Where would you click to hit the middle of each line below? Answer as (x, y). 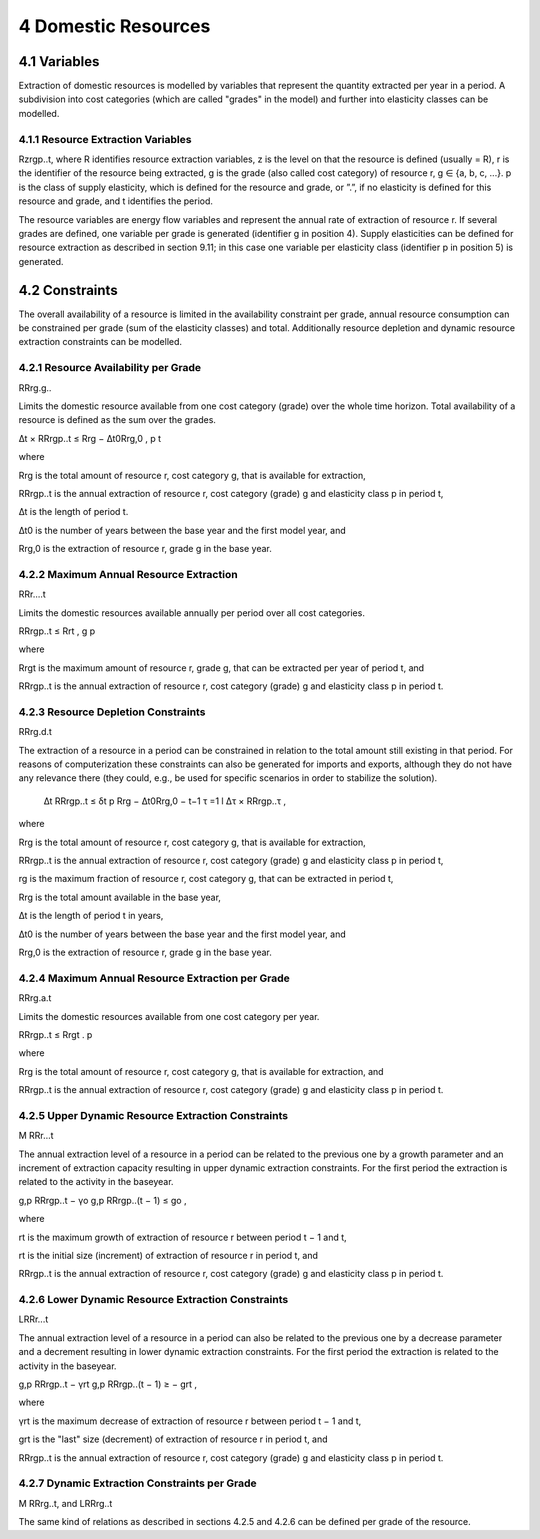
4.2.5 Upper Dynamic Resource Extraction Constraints (153, 1115)
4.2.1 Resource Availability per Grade (110, 368)
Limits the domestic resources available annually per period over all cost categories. (191, 612)
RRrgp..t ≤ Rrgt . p (55, 1034)
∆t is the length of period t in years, (91, 916)
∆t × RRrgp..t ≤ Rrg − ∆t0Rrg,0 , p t (90, 438)
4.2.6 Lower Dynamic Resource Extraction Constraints (153, 1300)
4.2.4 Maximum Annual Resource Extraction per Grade (154, 978)
